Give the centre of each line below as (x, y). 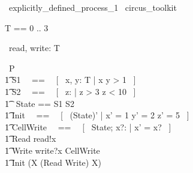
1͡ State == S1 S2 (40, 103)
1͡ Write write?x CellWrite (52, 150)
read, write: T (34, 48)
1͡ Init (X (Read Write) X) (53, 162)
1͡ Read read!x (31, 138)
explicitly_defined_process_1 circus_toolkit (93, 7)
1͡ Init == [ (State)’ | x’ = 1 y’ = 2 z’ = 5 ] (97, 115)
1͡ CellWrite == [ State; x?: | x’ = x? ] (88, 126)
